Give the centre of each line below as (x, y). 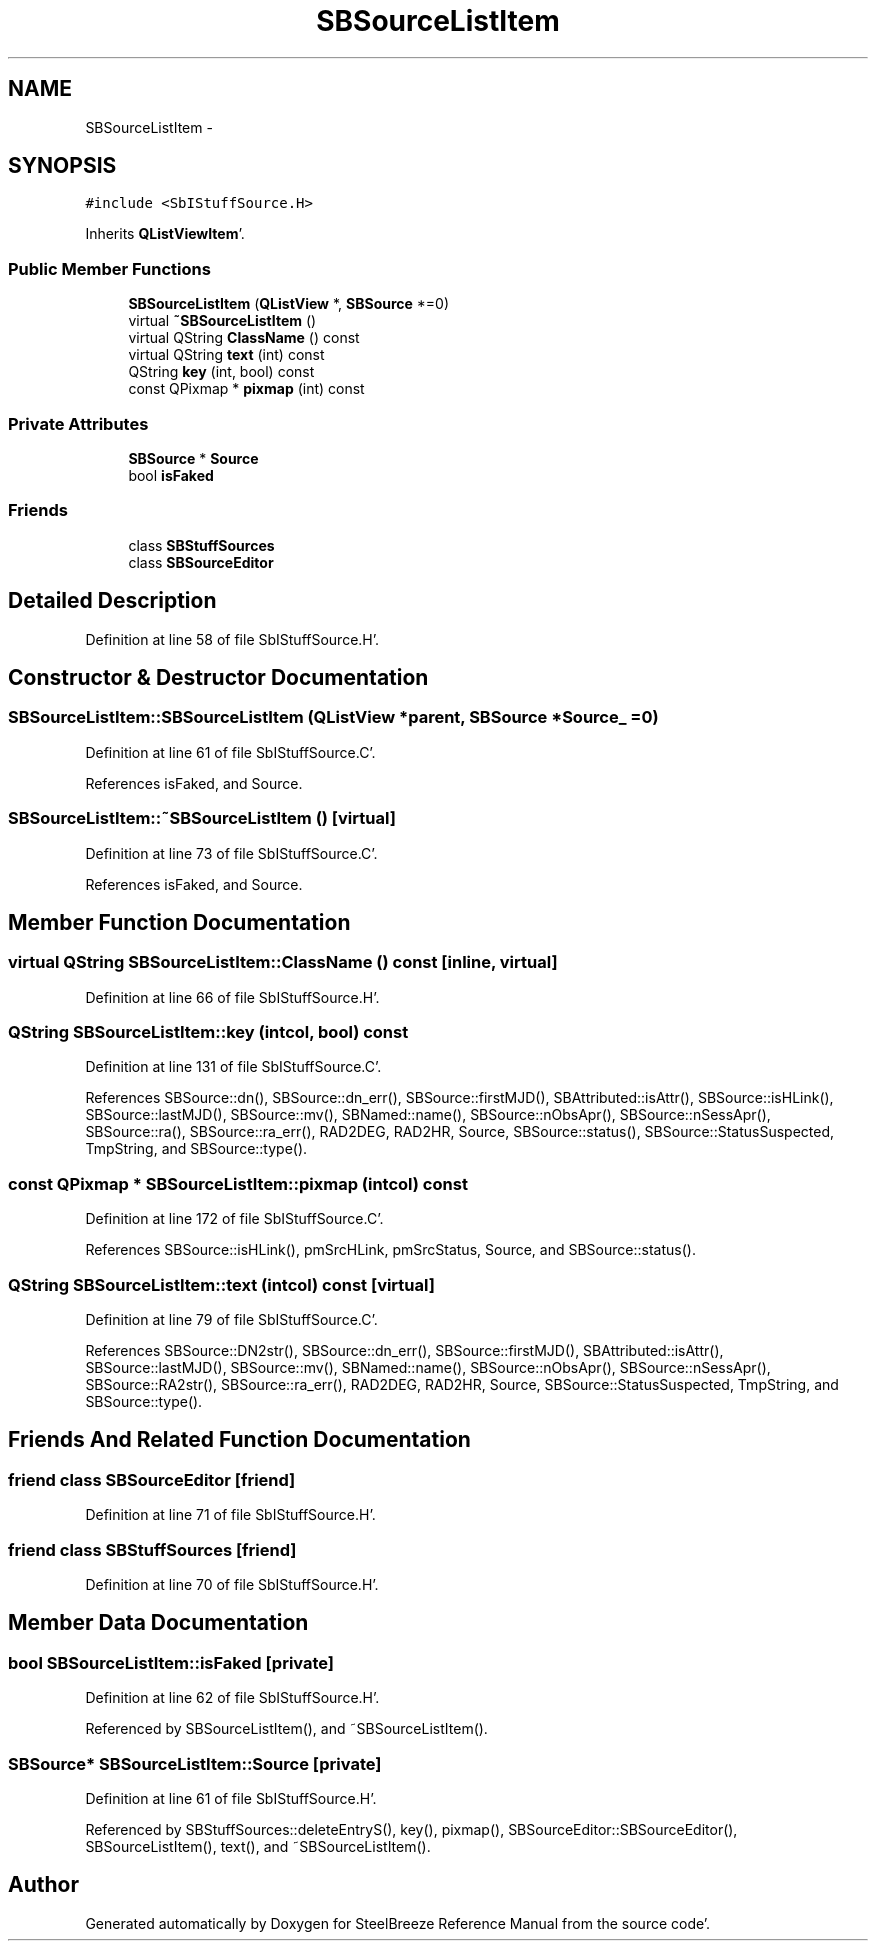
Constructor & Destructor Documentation (218, 677)
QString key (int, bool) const (221, 372)
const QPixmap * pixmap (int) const (246, 389)
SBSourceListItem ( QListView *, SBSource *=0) (289, 304)
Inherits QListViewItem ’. (165, 234)
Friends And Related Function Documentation (239, 1440)
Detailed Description (112, 601)
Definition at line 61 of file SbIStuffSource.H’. (231, 1798)
